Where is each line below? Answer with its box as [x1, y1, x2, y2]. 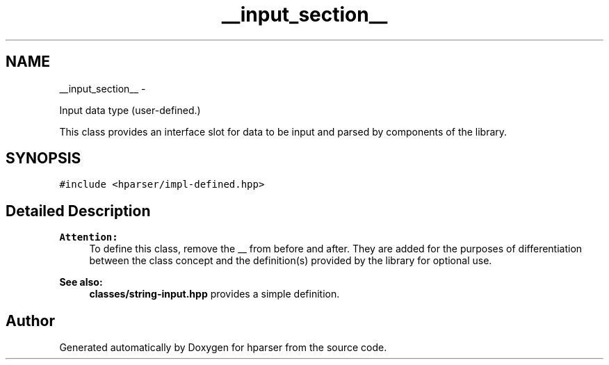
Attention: [59, 232, 118, 243]
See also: [59, 276, 103, 289]
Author [6, 311, 55, 330]
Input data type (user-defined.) [59, 104, 201, 116]
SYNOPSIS [6, 149, 81, 168]
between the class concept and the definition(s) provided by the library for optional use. [89, 254, 492, 267]
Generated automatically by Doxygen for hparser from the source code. [59, 341, 387, 354]
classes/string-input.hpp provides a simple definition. [89, 288, 340, 300]
